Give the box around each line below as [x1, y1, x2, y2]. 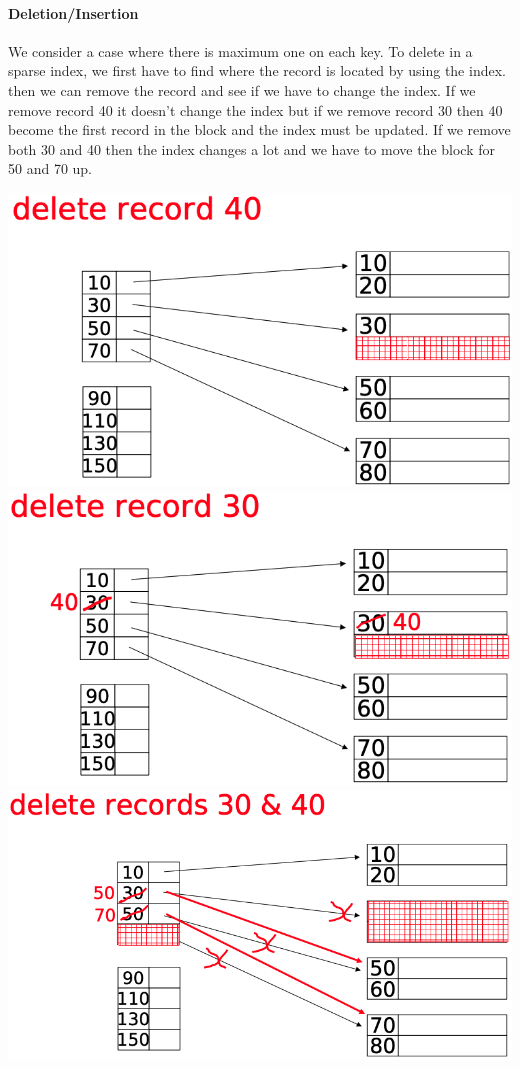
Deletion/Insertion [8, 2, 139, 23]
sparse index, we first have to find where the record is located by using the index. [8, 60, 506, 81]
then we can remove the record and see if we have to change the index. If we [8, 79, 476, 100]
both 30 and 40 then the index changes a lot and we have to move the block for [8, 138, 495, 159]
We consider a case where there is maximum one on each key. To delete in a [8, 40, 473, 61]
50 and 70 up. [8, 158, 93, 179]
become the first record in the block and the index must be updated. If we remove [8, 119, 511, 140]
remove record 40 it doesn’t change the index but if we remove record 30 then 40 [8, 99, 503, 120]
